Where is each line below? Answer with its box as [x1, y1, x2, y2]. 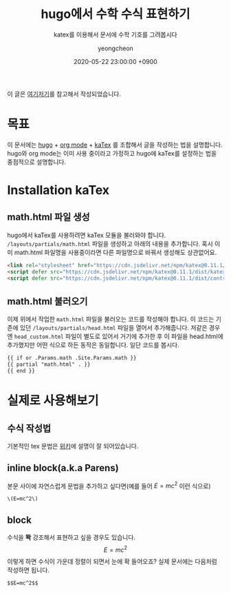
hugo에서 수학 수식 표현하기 [41, 6, 190, 22]
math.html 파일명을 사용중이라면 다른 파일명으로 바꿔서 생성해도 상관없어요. [14, 248, 217, 256]
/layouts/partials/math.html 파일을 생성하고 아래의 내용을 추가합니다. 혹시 [7, 239, 213, 248]
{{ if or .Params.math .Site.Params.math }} [7, 355, 137, 362]
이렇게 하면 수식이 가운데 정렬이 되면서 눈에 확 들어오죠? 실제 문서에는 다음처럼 [7, 557, 218, 565]
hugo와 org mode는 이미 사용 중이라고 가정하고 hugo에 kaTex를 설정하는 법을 [7, 149, 217, 157]
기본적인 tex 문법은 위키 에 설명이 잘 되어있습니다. [7, 441, 139, 450]
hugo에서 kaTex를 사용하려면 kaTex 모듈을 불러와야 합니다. [7, 231, 166, 239]
